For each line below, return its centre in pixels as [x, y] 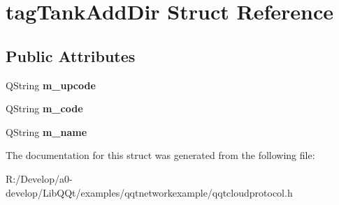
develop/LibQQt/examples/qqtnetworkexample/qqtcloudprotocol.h [149, 192]
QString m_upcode [51, 85]
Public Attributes [71, 55]
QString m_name [46, 131]
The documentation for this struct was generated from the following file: [160, 155]
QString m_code [44, 108]
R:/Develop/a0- [39, 178]
